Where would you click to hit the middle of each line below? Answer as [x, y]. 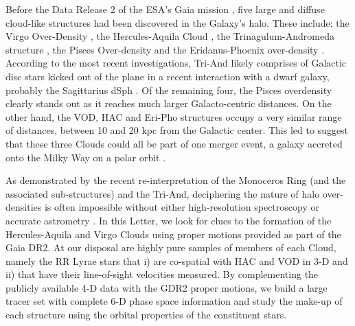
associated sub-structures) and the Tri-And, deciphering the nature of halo [163, 193]
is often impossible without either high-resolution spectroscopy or [182, 207]
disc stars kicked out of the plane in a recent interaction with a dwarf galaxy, [168, 76]
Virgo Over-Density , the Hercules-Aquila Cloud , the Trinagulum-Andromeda [170, 36]
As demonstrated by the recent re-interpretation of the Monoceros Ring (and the [176, 180]
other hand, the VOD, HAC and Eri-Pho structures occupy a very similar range [174, 116]
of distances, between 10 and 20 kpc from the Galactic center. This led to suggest [177, 130]
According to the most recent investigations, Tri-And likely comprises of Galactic [176, 63]
